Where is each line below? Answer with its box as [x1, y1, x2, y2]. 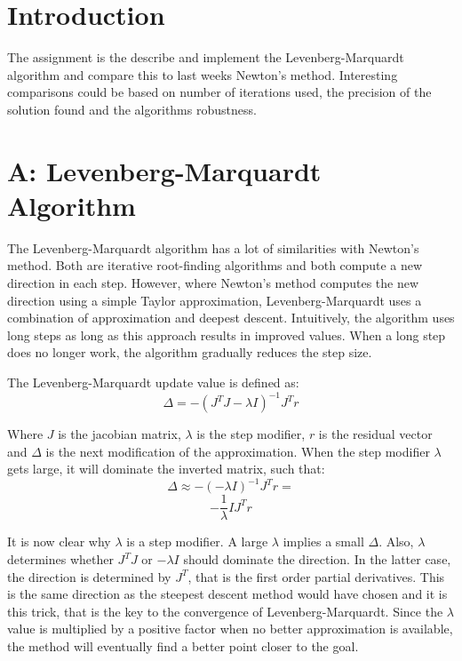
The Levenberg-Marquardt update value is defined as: [7, 372, 299, 391]
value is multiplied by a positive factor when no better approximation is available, [7, 619, 453, 638]
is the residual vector [318, 425, 433, 443]
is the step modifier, [196, 425, 306, 443]
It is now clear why [7, 532, 111, 551]
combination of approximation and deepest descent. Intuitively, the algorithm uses [7, 308, 455, 327]
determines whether [7, 550, 114, 568]
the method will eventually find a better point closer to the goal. [7, 636, 359, 655]
